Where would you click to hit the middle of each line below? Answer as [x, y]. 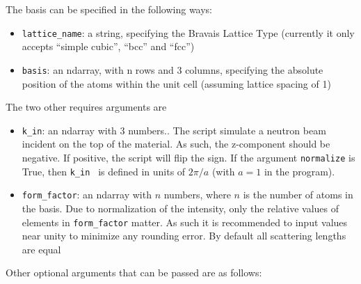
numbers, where [197, 195]
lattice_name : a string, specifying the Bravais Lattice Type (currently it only [188, 32]
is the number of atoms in [298, 195]
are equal [41, 249]
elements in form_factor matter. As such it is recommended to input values [185, 222]
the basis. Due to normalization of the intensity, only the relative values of [180, 208]
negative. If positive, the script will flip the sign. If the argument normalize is [188, 157]
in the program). [299, 171]
